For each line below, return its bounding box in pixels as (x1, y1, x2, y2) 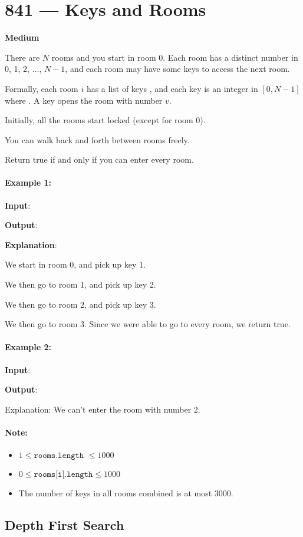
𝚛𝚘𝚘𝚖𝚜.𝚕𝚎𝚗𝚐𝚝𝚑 (34, 452, 84, 460)
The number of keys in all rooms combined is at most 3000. (18, 487, 233, 499)
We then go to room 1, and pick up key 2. (5, 278, 156, 291)
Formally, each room (5, 82, 78, 94)
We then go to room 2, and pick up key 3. (5, 298, 156, 310)
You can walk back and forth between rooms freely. (5, 133, 190, 146)
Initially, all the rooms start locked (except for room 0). (5, 114, 206, 126)
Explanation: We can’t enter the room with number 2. (5, 403, 200, 415)
